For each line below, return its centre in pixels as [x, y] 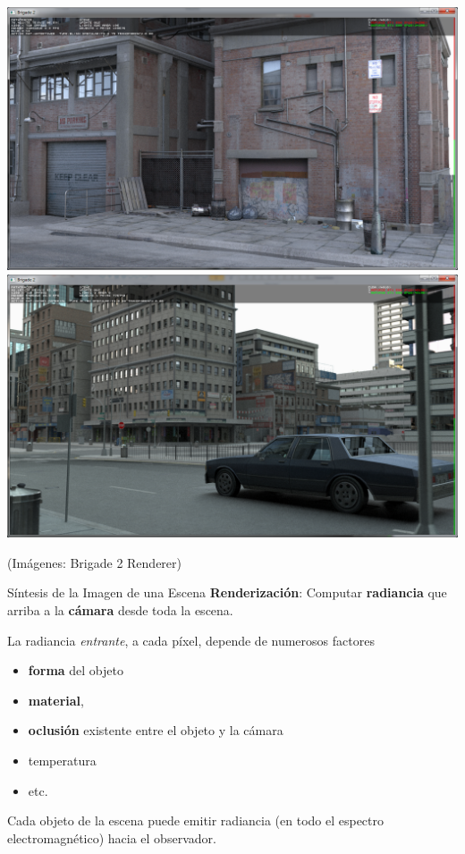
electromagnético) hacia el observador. [112, 837]
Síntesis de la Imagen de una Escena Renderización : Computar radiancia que [227, 592]
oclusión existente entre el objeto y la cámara [156, 730]
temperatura [62, 760]
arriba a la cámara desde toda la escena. [120, 610]
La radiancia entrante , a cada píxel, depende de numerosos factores [191, 640]
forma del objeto [76, 670]
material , [56, 700]
